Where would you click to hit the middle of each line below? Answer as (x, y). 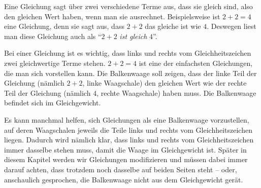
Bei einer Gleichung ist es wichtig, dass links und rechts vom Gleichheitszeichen (128, 53)
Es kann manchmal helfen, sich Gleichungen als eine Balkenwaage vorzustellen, (127, 119)
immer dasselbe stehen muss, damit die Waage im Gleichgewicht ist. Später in (125, 149)
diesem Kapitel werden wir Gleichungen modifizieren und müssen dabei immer (126, 159)
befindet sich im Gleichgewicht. (53, 103)
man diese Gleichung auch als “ (53, 36)
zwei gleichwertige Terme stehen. (55, 63)
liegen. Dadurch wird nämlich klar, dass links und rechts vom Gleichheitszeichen (129, 140)
